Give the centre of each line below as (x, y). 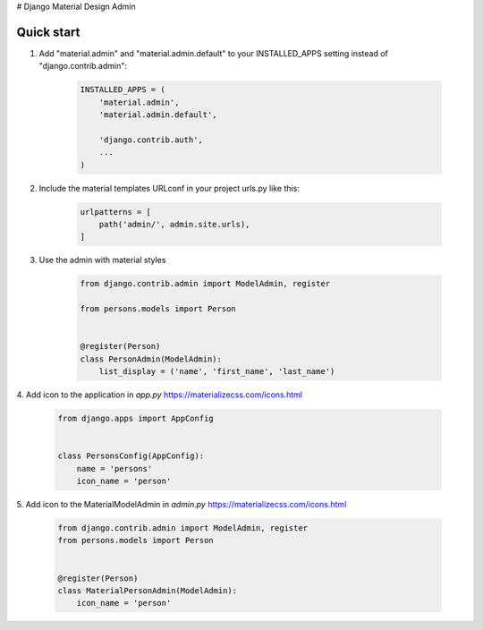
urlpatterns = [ (116, 212)
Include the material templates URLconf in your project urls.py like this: (169, 188)
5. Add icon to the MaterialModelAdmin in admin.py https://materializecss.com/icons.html (182, 504)
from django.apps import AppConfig (136, 419)
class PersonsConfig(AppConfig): (131, 456)
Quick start (48, 32)
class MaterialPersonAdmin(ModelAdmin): (147, 590)
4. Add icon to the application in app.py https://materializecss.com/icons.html (160, 395)
